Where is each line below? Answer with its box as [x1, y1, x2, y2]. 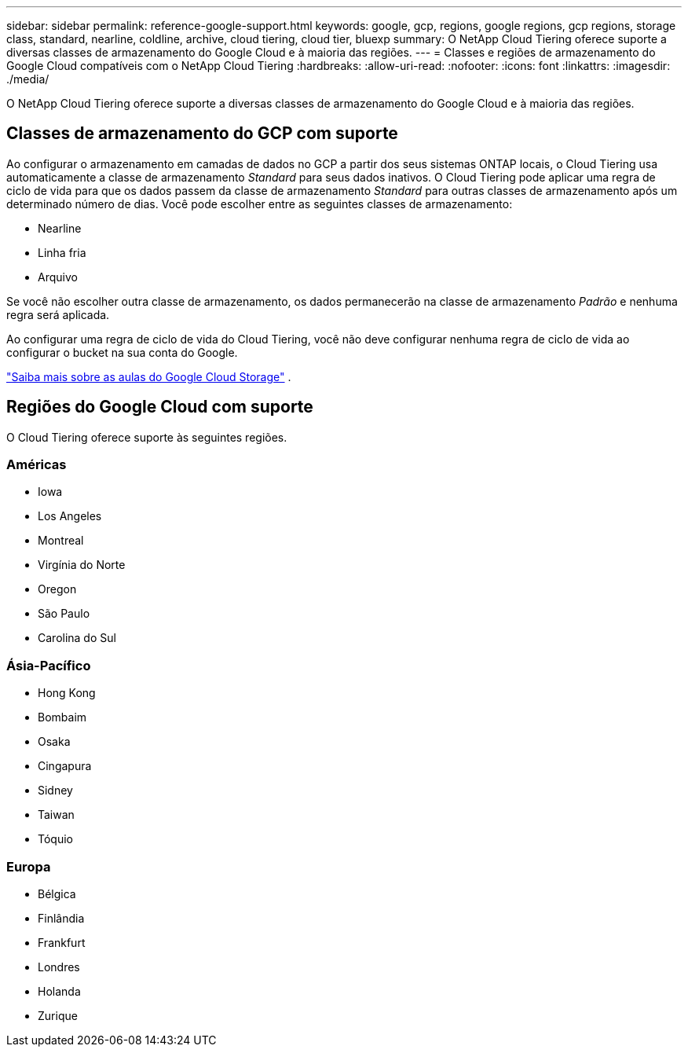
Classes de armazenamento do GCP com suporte [6, 123, 398, 144]
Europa [6, 858, 51, 875]
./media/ [6, 72, 49, 86]
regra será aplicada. [6, 307, 110, 321]
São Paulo [38, 607, 90, 621]
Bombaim [38, 710, 87, 725]
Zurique [38, 1008, 78, 1022]
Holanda [38, 984, 81, 998]
